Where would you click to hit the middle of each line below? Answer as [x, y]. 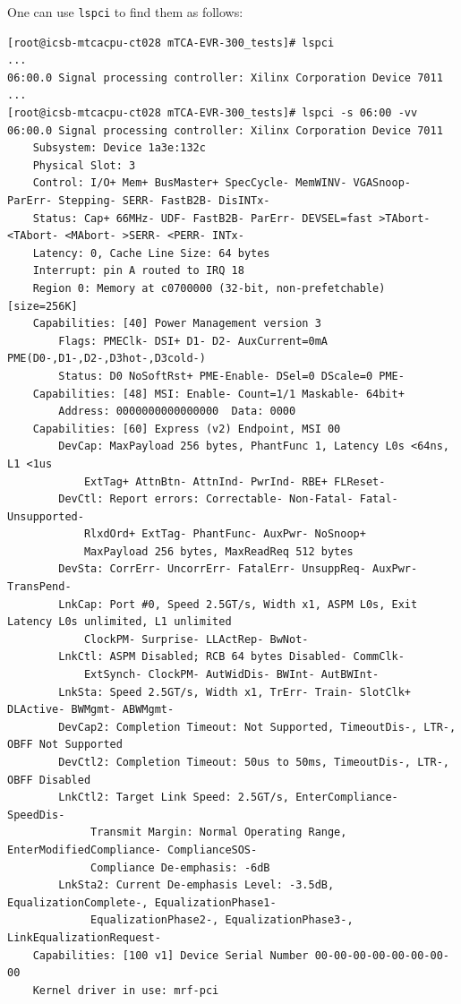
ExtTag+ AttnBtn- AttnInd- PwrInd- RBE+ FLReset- [235, 481]
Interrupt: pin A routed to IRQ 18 [138, 271]
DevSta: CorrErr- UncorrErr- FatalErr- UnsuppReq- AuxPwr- [238, 569]
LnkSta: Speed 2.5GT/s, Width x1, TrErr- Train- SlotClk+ [235, 692]
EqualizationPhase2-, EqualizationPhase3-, [222, 920]
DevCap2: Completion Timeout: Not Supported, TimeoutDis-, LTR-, [257, 727]
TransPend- [39, 587]
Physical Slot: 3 [84, 165]
